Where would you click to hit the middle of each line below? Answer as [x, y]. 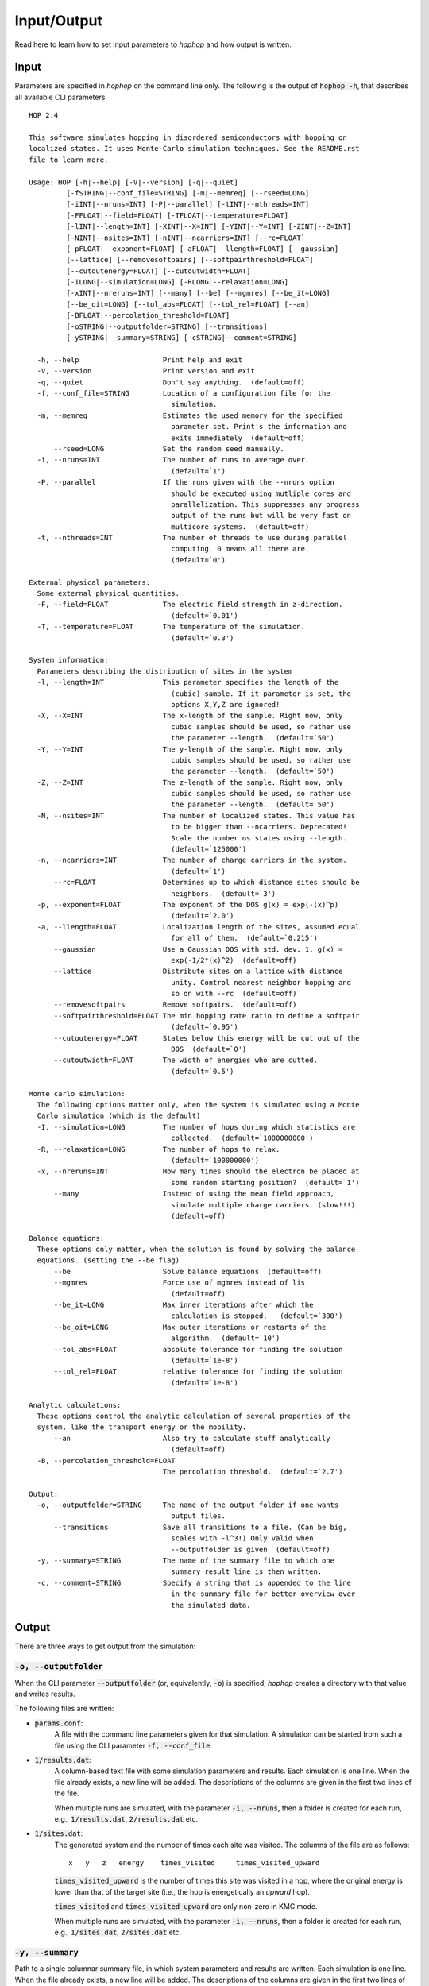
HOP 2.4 [44, 116]
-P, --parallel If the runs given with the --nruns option [186, 482]
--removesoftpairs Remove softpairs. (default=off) [175, 1005]
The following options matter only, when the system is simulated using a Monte [198, 1105]
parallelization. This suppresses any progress [265, 504]
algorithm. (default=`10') [226, 1338]
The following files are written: [64, 1709]
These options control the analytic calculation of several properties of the [194, 1416]
